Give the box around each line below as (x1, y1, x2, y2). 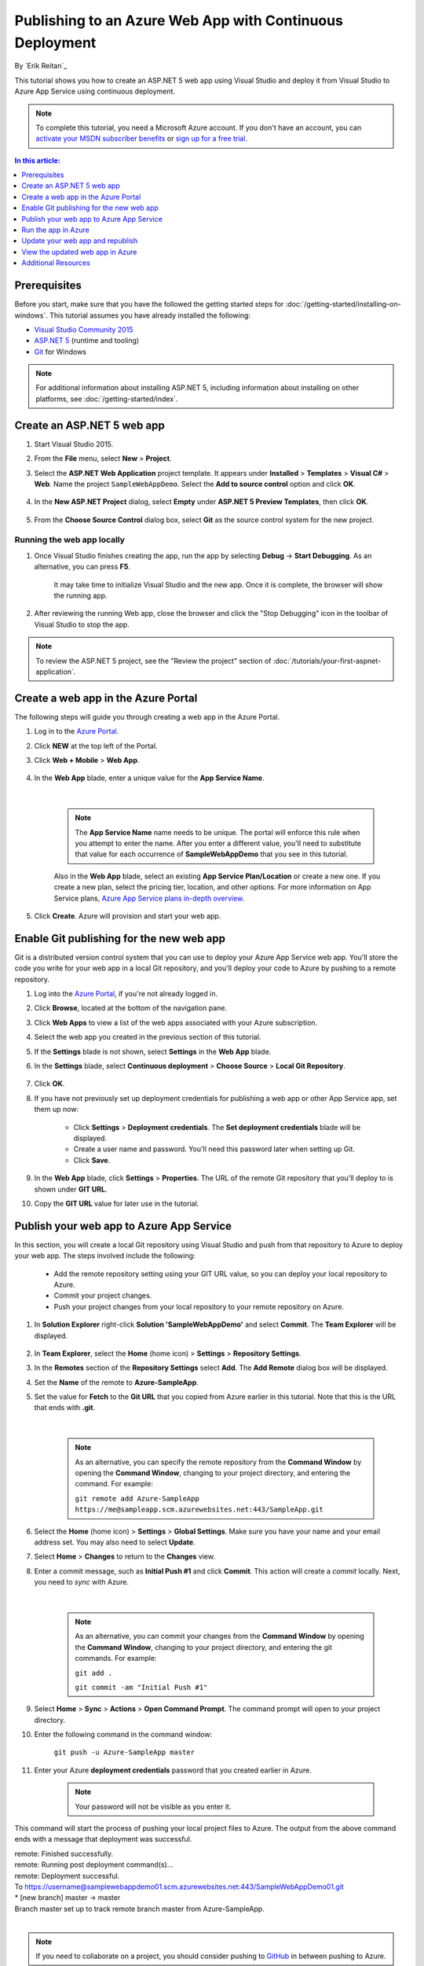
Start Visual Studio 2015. (34, 439, 114, 448)
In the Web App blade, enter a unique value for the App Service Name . (34, 773, 265, 782)
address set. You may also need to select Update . (34, 1537, 196, 1547)
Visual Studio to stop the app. (34, 620, 130, 629)
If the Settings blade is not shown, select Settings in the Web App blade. (34, 1047, 272, 1056)
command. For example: (75, 1479, 153, 1489)
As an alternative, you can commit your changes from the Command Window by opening (75, 1632, 364, 1641)
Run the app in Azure (21, 225, 90, 235)
